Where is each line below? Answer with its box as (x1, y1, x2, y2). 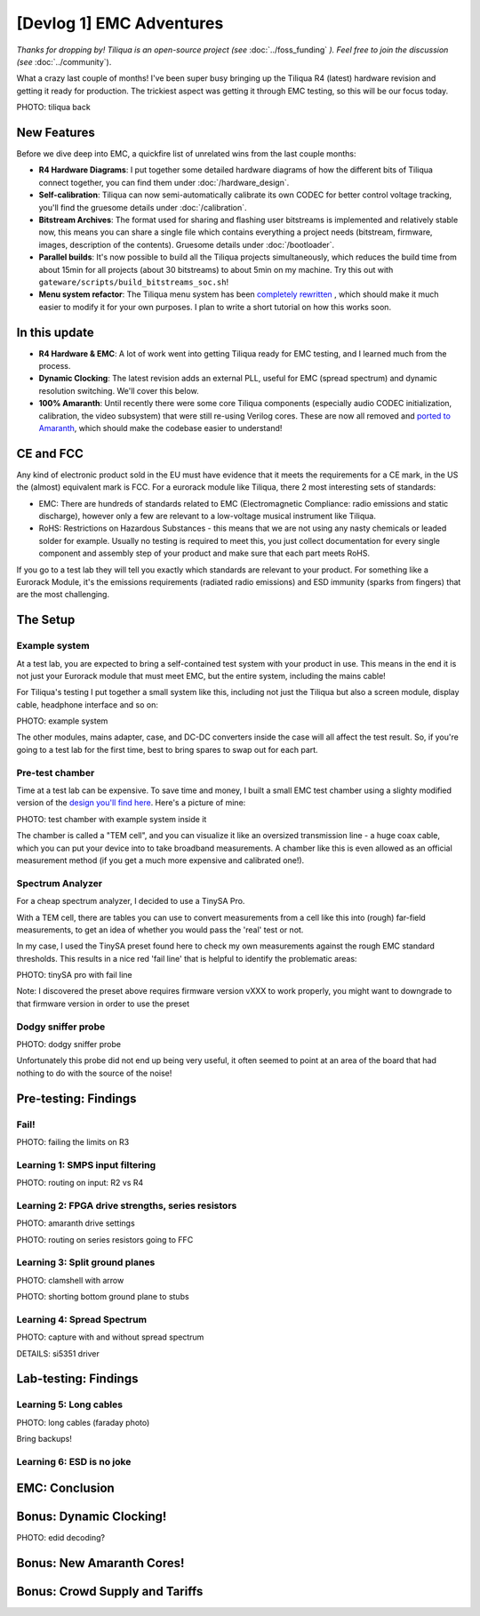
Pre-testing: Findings (16, 1091, 137, 1106)
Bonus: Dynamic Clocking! (16, 1508, 167, 1524)
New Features (16, 124, 95, 140)
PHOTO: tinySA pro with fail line (16, 970, 132, 980)
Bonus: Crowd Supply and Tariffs (16, 1583, 204, 1599)
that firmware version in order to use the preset (16, 998, 190, 1009)
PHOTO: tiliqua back (16, 102, 91, 113)
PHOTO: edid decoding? (16, 1532, 106, 1542)
